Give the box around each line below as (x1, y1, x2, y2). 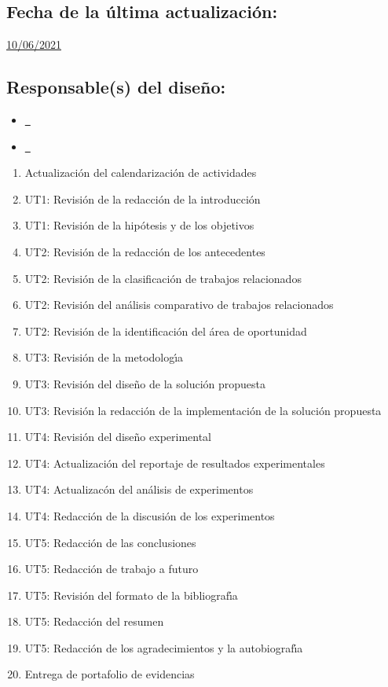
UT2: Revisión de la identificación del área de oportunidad (24, 322, 307, 339)
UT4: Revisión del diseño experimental (24, 428, 212, 445)
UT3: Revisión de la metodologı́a (24, 349, 184, 366)
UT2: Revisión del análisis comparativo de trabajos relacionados (24, 296, 334, 313)
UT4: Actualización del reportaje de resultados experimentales (24, 454, 325, 471)
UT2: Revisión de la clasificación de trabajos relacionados (24, 270, 302, 286)
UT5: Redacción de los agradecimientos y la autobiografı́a (24, 639, 303, 656)
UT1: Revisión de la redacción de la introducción (24, 190, 261, 207)
